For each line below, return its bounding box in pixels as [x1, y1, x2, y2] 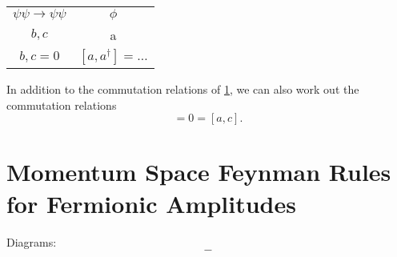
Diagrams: [6, 233, 57, 250]
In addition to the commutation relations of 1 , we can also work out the [6, 81, 359, 97]
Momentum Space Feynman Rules [6, 155, 391, 188]
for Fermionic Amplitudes [6, 187, 296, 219]
